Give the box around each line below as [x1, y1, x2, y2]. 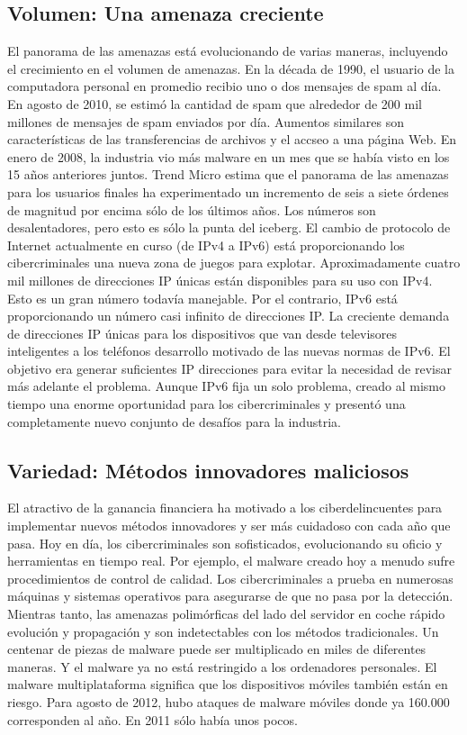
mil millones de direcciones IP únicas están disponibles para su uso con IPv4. [7, 270, 433, 289]
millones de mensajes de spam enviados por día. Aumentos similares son [7, 112, 404, 131]
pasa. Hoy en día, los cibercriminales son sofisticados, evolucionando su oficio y [7, 533, 443, 552]
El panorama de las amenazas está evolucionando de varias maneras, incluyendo [7, 41, 448, 60]
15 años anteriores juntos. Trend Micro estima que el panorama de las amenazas [7, 165, 449, 184]
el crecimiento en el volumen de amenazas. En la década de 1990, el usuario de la [7, 59, 454, 77]
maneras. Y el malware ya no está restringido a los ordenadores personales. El [7, 657, 437, 676]
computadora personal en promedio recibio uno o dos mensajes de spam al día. [7, 77, 442, 95]
